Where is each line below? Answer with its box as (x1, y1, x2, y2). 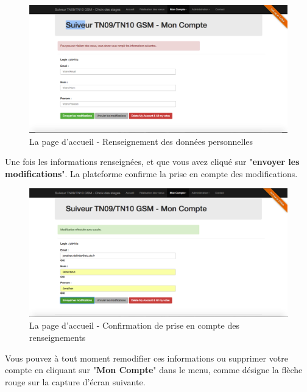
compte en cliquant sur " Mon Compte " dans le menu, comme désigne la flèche (5, 363, 303, 376)
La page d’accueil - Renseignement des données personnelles (29, 135, 253, 147)
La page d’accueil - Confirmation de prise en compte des (29, 319, 239, 332)
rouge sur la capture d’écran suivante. (5, 375, 146, 388)
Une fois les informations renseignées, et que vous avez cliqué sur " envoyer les (5, 155, 300, 168)
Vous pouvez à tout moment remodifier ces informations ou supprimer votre (5, 351, 288, 364)
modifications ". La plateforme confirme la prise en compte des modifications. (5, 167, 298, 180)
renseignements (29, 331, 86, 344)
